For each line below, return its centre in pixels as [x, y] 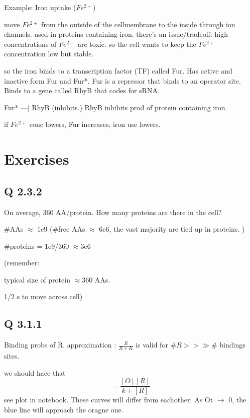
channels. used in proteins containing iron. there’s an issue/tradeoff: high [116, 34]
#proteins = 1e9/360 [37, 246]
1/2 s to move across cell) [43, 296]
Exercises [37, 159]
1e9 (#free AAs [61, 229]
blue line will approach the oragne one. [64, 409]
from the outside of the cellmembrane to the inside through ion [138, 24]
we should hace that [35, 372]
